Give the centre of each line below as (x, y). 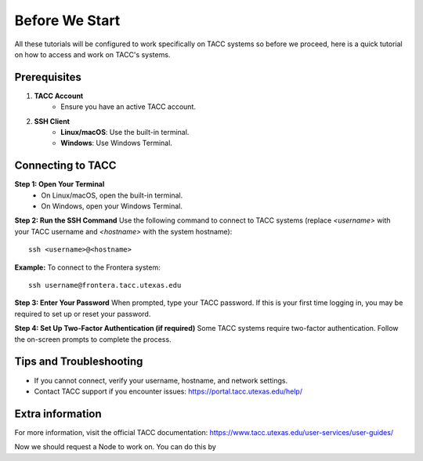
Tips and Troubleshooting (79, 362)
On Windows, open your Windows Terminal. (112, 206)
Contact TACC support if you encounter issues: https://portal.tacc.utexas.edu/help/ (168, 391)
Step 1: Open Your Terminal (60, 184)
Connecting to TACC (65, 166)
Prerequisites (48, 77)
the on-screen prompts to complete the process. (93, 339)
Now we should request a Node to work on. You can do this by (116, 447)
